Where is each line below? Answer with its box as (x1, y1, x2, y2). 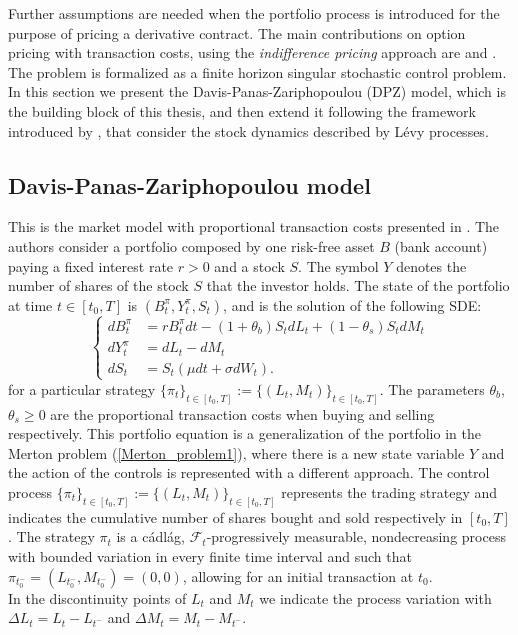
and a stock (214, 255, 285, 276)
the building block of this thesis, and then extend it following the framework (8, 100, 476, 121)
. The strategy (8, 526, 95, 547)
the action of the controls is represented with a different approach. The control (8, 462, 490, 483)
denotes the (396, 255, 467, 276)
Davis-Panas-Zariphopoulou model (8, 169, 371, 200)
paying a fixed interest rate (8, 255, 174, 276)
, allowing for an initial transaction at (182, 565, 414, 586)
